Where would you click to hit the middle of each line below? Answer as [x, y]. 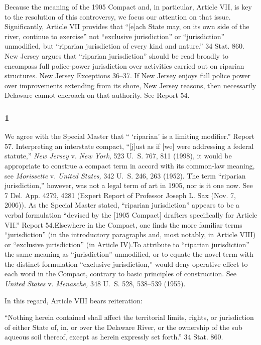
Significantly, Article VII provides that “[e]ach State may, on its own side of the [127, 26]
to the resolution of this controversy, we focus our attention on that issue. [118, 16]
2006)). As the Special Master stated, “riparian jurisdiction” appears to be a [122, 205]
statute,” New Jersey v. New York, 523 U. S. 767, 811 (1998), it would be [118, 156]
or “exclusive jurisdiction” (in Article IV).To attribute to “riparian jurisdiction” [127, 244]
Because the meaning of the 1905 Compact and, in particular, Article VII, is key [128, 7]
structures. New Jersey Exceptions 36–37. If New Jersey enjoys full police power [128, 75]
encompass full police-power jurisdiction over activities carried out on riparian [124, 65]
